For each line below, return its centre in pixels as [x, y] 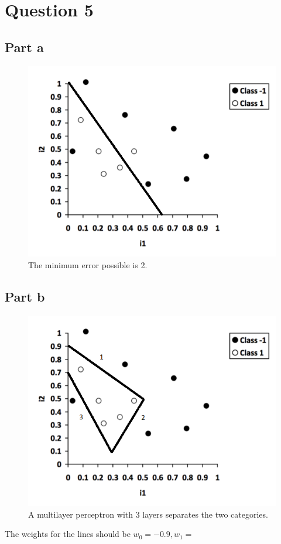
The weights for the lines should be [68, 534]
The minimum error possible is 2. [88, 264]
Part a [24, 47]
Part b [25, 296]
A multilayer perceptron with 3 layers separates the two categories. [148, 514]
